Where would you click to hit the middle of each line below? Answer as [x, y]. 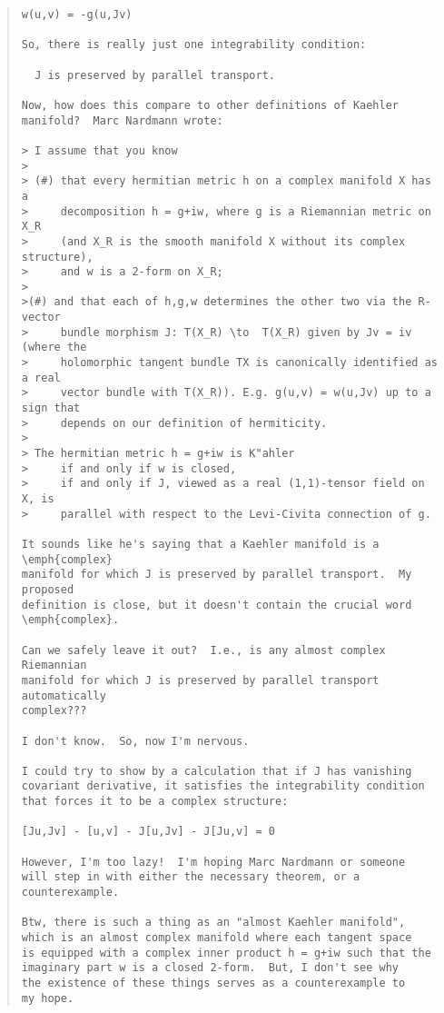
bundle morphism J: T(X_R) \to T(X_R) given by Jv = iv [236, 332]
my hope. [48, 998]
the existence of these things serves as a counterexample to [213, 983]
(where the [54, 348]
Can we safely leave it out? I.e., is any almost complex [203, 650]
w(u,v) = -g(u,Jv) [77, 15]
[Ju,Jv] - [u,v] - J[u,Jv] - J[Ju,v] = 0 [148, 832]
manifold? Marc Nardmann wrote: [122, 120]
